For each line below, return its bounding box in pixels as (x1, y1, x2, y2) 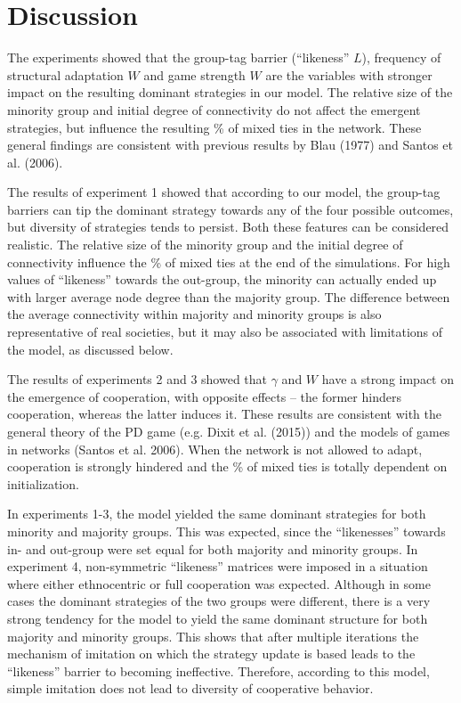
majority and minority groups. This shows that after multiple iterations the (7, 626, 419, 645)
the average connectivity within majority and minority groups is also (7, 305, 382, 323)
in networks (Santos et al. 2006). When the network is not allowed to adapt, (7, 439, 423, 458)
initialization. (7, 474, 79, 493)
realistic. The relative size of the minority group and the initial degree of (7, 235, 403, 254)
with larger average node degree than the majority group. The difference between (7, 287, 450, 306)
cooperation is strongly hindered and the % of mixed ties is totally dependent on (7, 457, 448, 476)
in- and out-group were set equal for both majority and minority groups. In (7, 539, 418, 558)
